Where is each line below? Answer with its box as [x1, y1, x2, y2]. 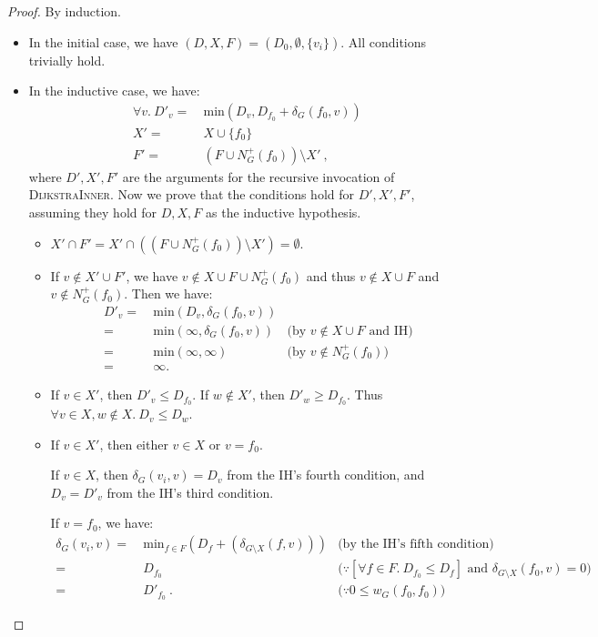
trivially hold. [28, 50, 106, 69]
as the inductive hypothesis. [206, 203, 361, 222]
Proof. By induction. [7, 2, 121, 20]
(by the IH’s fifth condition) [338, 538, 494, 551]
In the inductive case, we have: [28, 81, 200, 100]
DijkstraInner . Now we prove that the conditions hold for [28, 185, 354, 204]
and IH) [369, 324, 413, 338]
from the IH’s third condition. [106, 482, 274, 501]
